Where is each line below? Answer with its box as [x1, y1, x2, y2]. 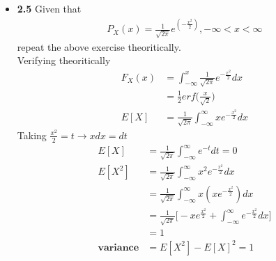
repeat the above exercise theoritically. [17, 39, 181, 54]
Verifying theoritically [17, 53, 111, 68]
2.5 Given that [17, 1, 82, 15]
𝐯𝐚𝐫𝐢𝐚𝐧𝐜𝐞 [98, 242, 139, 253]
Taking [17, 127, 47, 142]
